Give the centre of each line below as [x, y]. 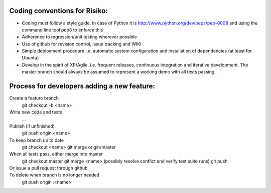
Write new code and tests [36, 112]
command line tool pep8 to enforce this [62, 29]
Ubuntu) [30, 58]
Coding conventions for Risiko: [58, 11]
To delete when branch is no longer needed [54, 175]
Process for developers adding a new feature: [82, 86]
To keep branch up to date [37, 140]
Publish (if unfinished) [32, 126]
